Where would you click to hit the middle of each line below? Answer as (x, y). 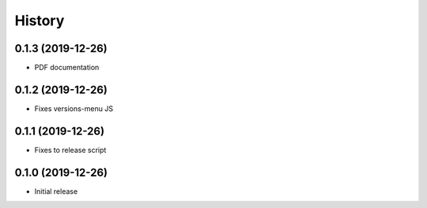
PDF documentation (67, 68)
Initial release (56, 191)
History (40, 20)
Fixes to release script (70, 150)
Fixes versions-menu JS (74, 108)
